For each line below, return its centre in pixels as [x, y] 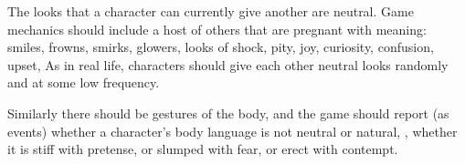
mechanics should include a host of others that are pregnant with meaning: [217, 29]
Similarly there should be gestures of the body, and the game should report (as [228, 113]
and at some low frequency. [84, 82]
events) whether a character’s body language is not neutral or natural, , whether [232, 131]
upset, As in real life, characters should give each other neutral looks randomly [228, 64]
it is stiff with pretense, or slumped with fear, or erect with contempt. [203, 149]
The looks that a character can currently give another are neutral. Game [211, 11]
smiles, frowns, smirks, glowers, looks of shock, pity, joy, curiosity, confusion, [221, 47]
